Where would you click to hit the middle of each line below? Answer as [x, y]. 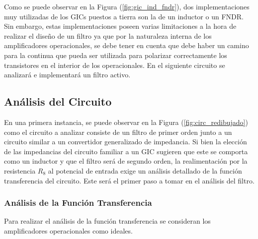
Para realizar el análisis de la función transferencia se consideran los [107, 221]
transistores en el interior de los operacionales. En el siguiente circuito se [115, 65]
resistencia [20, 170]
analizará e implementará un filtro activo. [67, 75]
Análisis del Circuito [58, 101]
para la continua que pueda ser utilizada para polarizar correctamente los [116, 55]
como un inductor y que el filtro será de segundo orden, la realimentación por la [126, 161]
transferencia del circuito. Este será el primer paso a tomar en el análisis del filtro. [129, 180]
